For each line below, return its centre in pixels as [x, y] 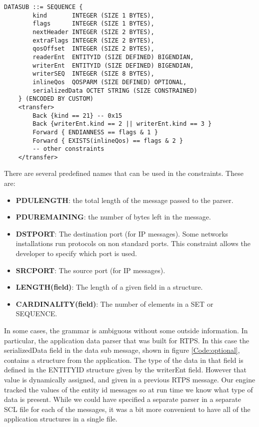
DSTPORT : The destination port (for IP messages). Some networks [122, 233]
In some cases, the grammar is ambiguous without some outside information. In [126, 330]
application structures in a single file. [61, 419]
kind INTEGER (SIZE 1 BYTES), [93, 15]
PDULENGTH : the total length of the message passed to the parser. [124, 200]
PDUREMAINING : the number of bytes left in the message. [113, 217]
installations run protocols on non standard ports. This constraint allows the [133, 243]
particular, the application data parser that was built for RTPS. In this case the [127, 340]
